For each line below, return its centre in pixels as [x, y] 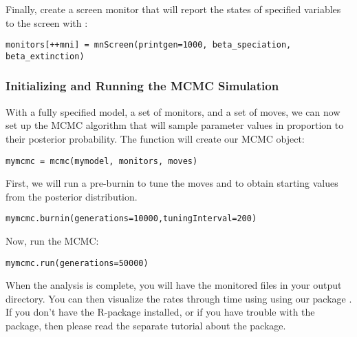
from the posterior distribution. [72, 196]
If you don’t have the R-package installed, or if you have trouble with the [160, 312]
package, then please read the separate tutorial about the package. [146, 326]
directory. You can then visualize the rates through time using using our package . [179, 298]
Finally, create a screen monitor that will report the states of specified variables [173, 9]
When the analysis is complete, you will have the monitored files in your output [174, 285]
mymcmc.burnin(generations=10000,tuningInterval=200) [131, 219]
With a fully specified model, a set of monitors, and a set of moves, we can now [173, 111]
